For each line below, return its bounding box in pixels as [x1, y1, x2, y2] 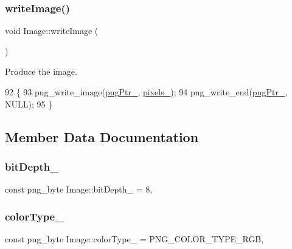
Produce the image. [5, 65, 77, 78]
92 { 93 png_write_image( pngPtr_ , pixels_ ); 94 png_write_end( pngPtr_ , [5, 86, 288, 98]
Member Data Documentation [5, 127, 199, 146]
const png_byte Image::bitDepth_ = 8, [5, 183, 153, 196]
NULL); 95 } [5, 97, 53, 110]
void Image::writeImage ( [5, 24, 99, 37]
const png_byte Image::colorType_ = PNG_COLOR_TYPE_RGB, [5, 233, 264, 245]
